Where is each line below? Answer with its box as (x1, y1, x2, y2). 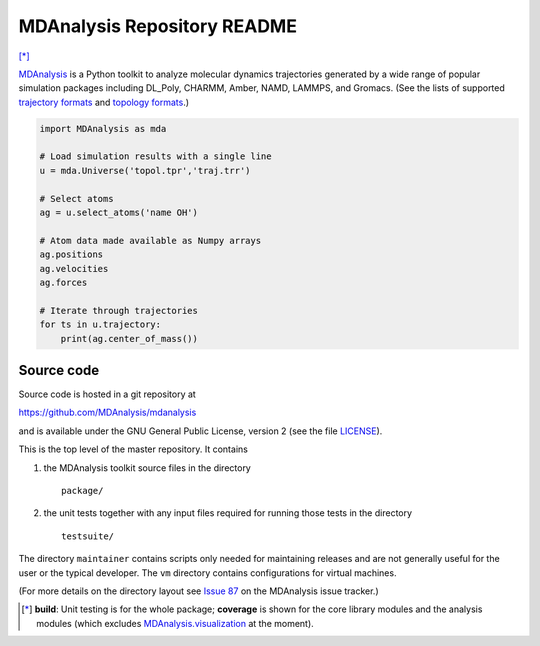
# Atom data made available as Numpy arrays (39, 235, 262, 246)
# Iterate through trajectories (39, 305, 199, 316)
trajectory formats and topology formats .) (18, 96, 190, 108)
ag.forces (39, 277, 88, 288)
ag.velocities (39, 263, 109, 274)
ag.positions (39, 249, 104, 260)
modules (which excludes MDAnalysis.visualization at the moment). (36, 617, 314, 629)
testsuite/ (61, 530, 115, 542)
